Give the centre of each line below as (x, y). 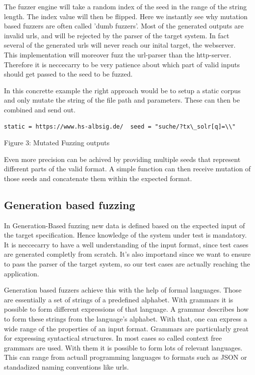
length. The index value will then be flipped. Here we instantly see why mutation (126, 16)
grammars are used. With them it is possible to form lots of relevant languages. (123, 347)
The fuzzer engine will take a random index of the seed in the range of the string (125, 6)
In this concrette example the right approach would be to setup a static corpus (122, 90)
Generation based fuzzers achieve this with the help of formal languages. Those (123, 290)
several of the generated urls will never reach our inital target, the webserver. (120, 45)
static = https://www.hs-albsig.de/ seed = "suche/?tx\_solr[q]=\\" (120, 126)
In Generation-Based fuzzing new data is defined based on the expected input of (125, 225)
